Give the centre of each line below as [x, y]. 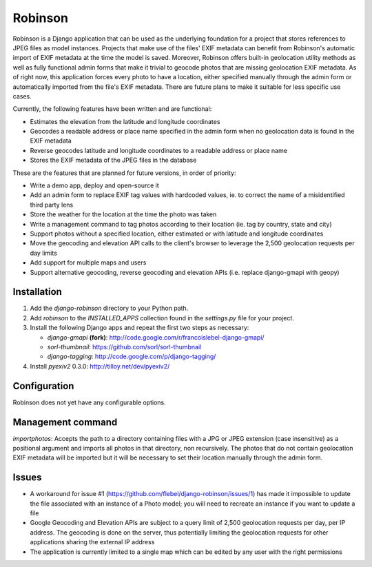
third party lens [52, 205]
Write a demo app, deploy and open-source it [95, 185]
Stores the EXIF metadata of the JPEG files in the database [113, 160]
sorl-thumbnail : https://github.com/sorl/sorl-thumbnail [124, 347]
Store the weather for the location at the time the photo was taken [123, 214]
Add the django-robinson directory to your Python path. [109, 308]
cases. [22, 96]
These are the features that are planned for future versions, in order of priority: [124, 173]
